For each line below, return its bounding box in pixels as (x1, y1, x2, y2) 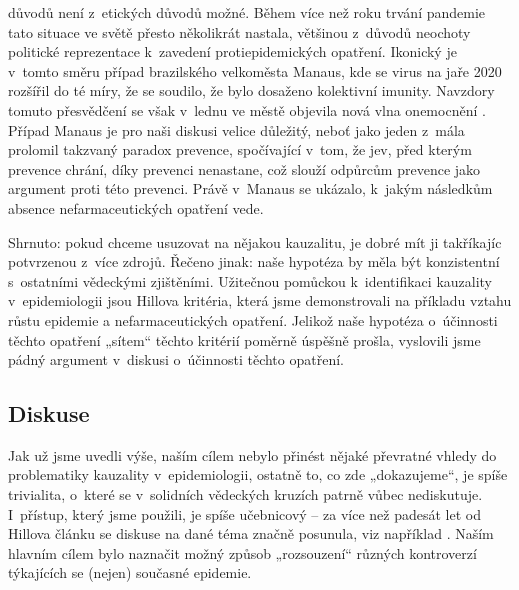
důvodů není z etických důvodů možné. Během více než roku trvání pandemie (8, 2, 486, 22)
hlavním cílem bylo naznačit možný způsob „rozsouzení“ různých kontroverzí (8, 542, 477, 563)
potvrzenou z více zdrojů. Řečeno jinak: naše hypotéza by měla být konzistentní (8, 251, 500, 272)
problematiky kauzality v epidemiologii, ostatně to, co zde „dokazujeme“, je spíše (8, 464, 508, 485)
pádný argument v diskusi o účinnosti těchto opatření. (8, 349, 344, 370)
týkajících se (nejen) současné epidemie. (8, 562, 252, 583)
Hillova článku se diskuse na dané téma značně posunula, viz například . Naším (8, 523, 494, 544)
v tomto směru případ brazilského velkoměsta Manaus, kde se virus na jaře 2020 (8, 60, 502, 81)
